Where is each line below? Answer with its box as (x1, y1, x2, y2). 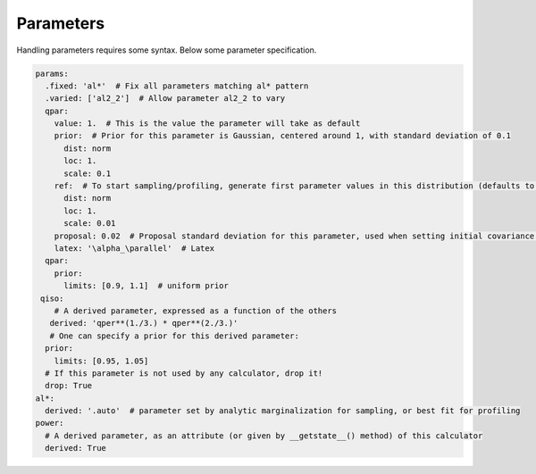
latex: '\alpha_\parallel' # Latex (54, 244, 214, 254)
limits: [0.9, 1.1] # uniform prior (63, 281, 230, 291)
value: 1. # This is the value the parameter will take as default (54, 119, 361, 129)
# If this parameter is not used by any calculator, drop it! (45, 368, 323, 378)
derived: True (45, 443, 107, 453)
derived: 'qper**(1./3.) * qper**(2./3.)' (49, 318, 239, 328)
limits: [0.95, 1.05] (54, 355, 149, 366)
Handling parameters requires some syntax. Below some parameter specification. (16, 45, 317, 55)
